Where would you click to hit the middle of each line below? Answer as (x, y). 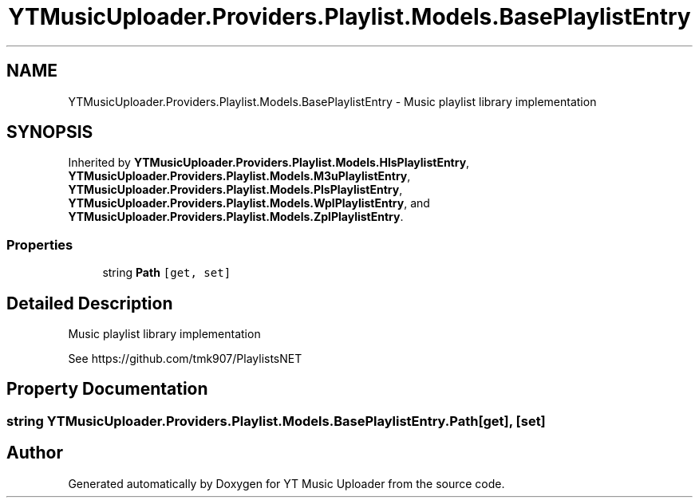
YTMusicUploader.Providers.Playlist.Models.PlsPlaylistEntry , (235, 190)
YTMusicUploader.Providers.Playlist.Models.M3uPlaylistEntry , (239, 176)
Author (35, 453)
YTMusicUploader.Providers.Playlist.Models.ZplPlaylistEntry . (236, 217)
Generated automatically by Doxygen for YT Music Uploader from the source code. (286, 483)
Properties (40, 244)
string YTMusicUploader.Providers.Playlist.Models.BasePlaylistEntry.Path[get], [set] (276, 421)
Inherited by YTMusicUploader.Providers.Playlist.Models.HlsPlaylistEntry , (269, 163)
